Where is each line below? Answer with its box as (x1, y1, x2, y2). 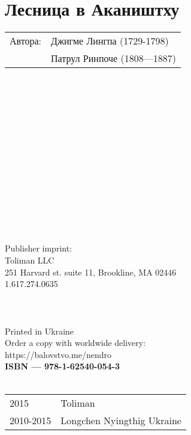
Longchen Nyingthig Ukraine (60, 413, 181, 427)
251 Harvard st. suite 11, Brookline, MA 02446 (5, 265, 177, 278)
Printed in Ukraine (5, 324, 74, 337)
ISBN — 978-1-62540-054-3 (5, 360, 120, 372)
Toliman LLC (5, 254, 54, 267)
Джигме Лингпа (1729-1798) (51, 34, 169, 48)
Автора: (10, 34, 42, 48)
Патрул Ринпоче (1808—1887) (51, 51, 176, 66)
